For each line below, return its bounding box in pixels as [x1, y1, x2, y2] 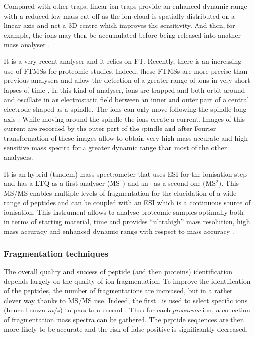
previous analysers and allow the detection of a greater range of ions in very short [4, 75, 250, 85]
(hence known [4, 305, 45, 315]
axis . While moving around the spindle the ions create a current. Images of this [4, 113, 245, 124]
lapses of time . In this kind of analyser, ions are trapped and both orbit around [4, 84, 245, 95]
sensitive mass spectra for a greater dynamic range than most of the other [4, 142, 227, 153]
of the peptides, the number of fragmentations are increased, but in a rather [4, 285, 233, 296]
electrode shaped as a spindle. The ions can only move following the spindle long [4, 104, 247, 114]
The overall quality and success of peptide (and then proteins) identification [4, 266, 233, 276]
